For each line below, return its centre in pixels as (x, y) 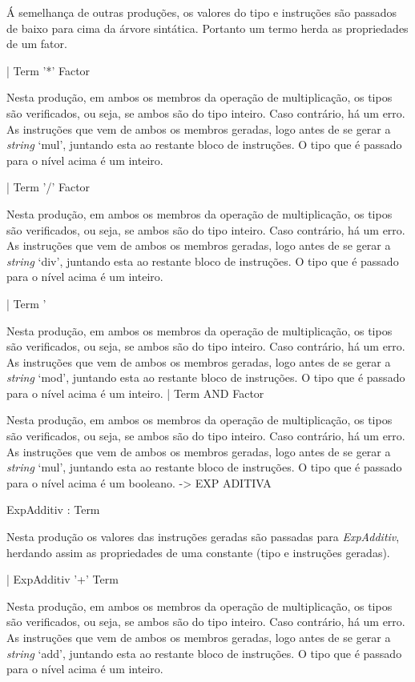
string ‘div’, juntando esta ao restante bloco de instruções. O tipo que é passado (203, 261)
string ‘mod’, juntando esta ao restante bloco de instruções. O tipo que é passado (206, 377)
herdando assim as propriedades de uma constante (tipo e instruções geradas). (198, 552)
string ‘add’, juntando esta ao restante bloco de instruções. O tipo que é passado (204, 653)
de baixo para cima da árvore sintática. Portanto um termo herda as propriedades (207, 28)
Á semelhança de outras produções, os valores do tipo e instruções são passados (202, 12)
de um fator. (37, 44)
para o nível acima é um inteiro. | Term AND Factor (135, 393)
